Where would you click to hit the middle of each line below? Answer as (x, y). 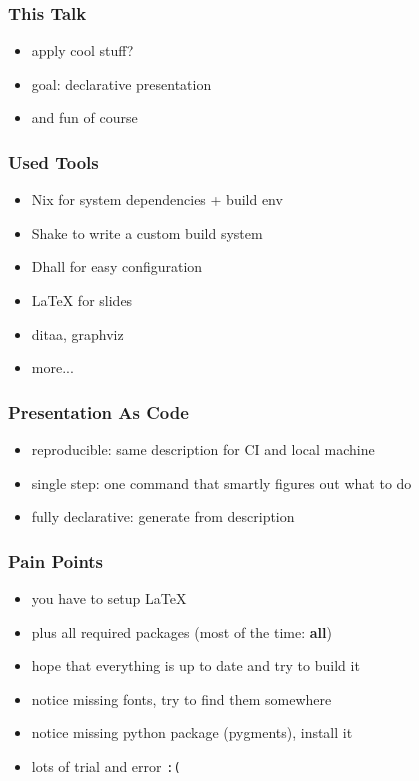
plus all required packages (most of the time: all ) (181, 631)
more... (52, 367)
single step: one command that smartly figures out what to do (221, 482)
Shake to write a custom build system (147, 232)
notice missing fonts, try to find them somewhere (181, 698)
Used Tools (53, 161)
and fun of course (84, 117)
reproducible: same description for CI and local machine (203, 449)
